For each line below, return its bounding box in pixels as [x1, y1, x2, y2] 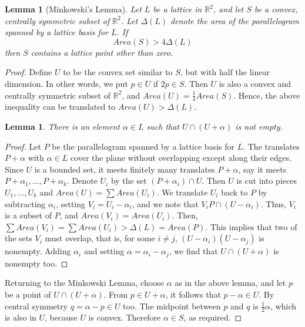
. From [103, 288, 128, 300]
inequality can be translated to [5, 100, 116, 113]
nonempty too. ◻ [5, 257, 68, 269]
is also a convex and [219, 77, 291, 89]
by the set [110, 174, 147, 187]
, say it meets [238, 163, 287, 175]
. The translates [243, 140, 300, 152]
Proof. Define [5, 66, 52, 78]
